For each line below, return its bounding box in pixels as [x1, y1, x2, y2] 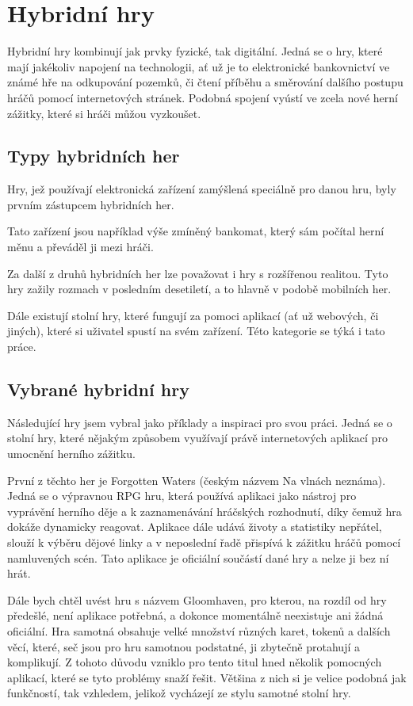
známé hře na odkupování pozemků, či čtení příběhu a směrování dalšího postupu [7, 74, 403, 90]
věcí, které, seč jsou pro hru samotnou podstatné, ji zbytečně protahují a [7, 638, 360, 654]
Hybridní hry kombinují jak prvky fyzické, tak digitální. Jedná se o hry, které [7, 43, 383, 59]
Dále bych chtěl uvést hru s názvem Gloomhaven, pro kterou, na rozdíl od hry [7, 591, 387, 608]
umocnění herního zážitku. [7, 445, 136, 462]
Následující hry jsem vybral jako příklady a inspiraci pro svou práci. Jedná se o [7, 414, 392, 430]
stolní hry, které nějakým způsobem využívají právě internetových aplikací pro [7, 429, 388, 446]
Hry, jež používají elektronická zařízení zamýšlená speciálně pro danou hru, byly [7, 181, 396, 197]
